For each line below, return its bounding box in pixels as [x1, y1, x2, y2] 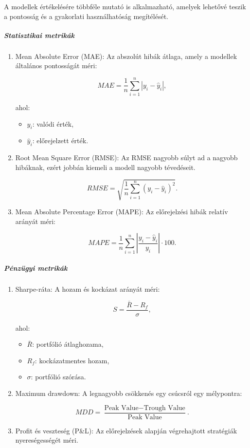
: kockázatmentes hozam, [35, 355, 109, 365]
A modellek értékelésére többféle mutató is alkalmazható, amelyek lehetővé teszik [4, 1, 246, 11]
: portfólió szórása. [31, 372, 86, 382]
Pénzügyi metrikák [4, 262, 68, 273]
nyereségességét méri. [15, 435, 78, 445]
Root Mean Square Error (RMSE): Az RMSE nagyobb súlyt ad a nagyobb [15, 152, 238, 163]
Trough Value [143, 404, 185, 411]
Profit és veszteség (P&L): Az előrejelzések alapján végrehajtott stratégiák [15, 425, 237, 435]
